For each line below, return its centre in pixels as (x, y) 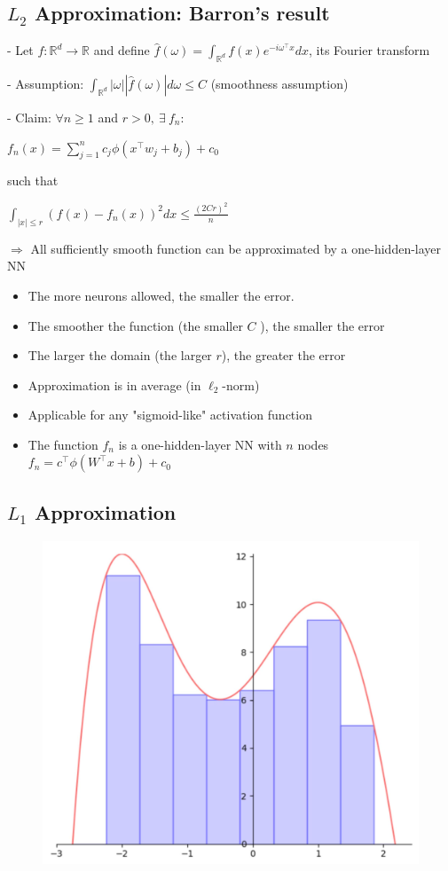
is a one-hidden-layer (175, 444)
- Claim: (29, 117)
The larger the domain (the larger (120, 355)
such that (33, 180)
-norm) (241, 384)
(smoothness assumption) (279, 83)
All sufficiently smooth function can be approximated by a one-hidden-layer (236, 248)
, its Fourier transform (369, 50)
